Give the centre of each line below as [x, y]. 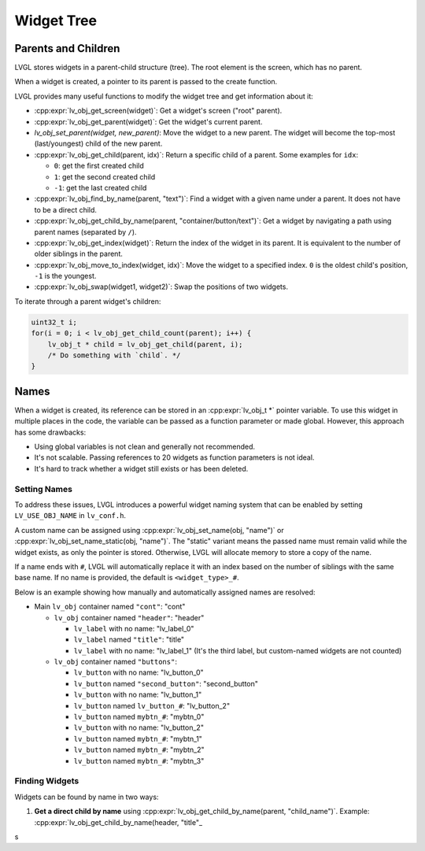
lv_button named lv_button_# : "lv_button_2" [152, 705]
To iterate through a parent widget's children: [88, 301]
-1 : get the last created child [100, 187]
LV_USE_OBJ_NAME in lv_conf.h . [70, 516]
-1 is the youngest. [65, 276]
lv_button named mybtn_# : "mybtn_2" [139, 750]
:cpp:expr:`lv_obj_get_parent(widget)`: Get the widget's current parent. [148, 121]
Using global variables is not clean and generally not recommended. [145, 447]
